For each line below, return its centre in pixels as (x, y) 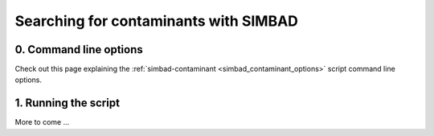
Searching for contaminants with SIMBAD (157, 21)
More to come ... (42, 122)
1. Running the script (68, 103)
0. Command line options (79, 49)
